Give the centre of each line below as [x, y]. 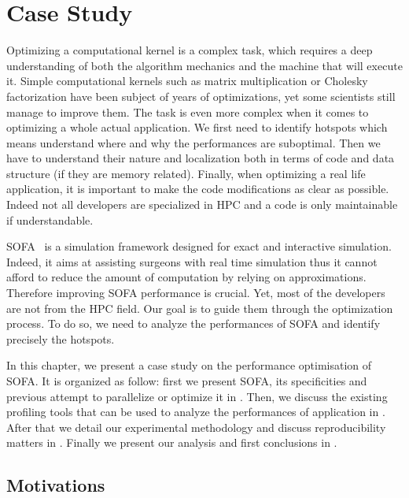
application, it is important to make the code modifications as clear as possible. [198, 189]
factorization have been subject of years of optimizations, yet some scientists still [201, 96]
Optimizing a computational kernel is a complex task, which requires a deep [190, 50]
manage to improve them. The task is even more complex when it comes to [188, 111]
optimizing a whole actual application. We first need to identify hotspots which [197, 127]
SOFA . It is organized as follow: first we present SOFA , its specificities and [187, 381]
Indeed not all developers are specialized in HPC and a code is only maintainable [202, 204]
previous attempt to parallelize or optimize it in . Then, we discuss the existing [197, 396]
